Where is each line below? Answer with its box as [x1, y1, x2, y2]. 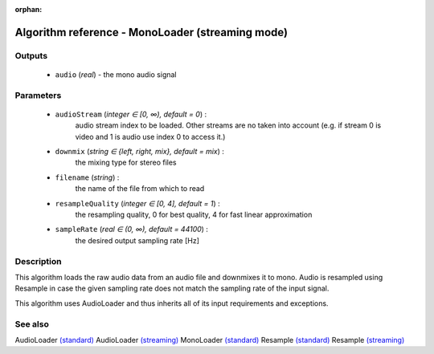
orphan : [14, 5, 43, 14]
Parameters [14, 89, 62, 100]
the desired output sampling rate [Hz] [75, 235, 200, 245]
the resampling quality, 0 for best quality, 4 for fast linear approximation [75, 210, 313, 220]
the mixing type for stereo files [75, 157, 177, 168]
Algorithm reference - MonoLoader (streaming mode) [14, 25, 289, 39]
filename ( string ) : [55, 173, 120, 182]
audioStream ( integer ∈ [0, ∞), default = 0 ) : [55, 109, 207, 119]
